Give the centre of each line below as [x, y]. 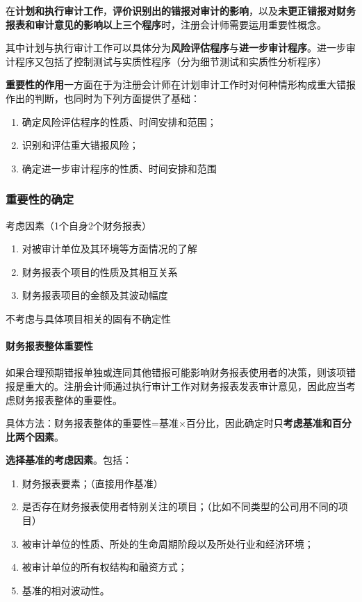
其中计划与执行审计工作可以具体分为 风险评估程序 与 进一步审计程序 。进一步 [176, 48]
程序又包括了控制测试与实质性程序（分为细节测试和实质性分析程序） [171, 61]
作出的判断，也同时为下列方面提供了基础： [103, 98]
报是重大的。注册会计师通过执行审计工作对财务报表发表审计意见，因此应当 [176, 385]
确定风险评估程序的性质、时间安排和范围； [119, 121]
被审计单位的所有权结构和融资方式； [105, 567]
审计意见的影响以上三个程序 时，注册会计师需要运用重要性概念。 [180, 24]
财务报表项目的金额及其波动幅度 [95, 295]
